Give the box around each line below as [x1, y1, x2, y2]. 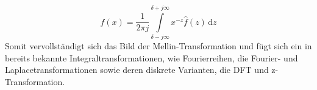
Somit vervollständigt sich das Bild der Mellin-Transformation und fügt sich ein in [5, 40, 312, 52]
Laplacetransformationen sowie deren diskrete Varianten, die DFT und [5, 63, 269, 76]
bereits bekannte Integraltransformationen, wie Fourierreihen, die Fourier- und [5, 51, 298, 64]
